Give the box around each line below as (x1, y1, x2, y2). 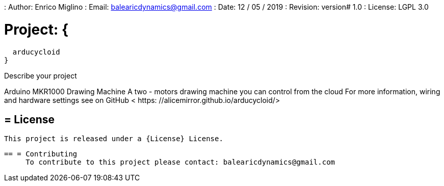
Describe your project (4, 71, 77, 80)
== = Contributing (4, 150, 77, 158)
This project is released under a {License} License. (4, 135, 223, 143)
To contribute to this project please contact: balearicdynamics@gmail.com (25, 158, 335, 167)
